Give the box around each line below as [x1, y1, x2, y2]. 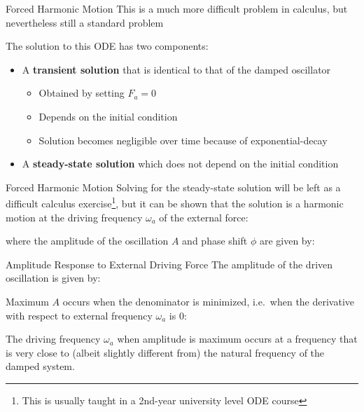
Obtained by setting [38, 85, 125, 100]
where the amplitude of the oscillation [6, 233, 169, 248]
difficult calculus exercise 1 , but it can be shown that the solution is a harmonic [6, 194, 344, 210]
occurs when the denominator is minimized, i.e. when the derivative [62, 294, 355, 308]
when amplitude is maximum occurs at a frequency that [117, 331, 358, 346]
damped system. [6, 359, 75, 373]
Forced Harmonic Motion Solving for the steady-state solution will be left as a [6, 179, 341, 194]
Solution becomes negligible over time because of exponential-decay [38, 132, 328, 147]
